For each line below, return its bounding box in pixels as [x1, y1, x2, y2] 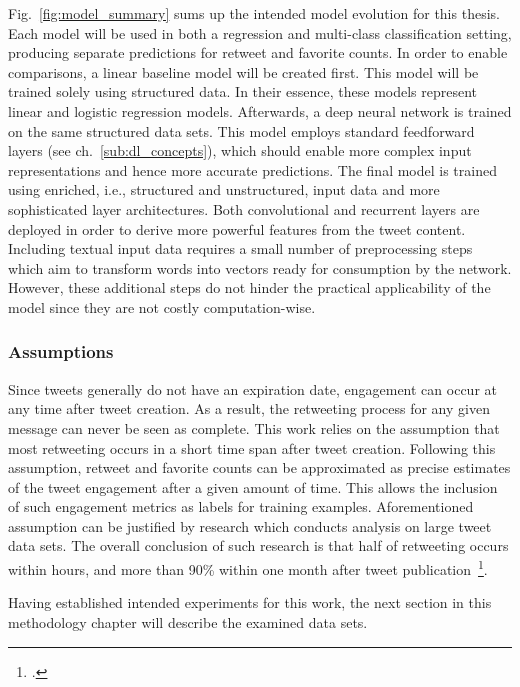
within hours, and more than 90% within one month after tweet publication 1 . [8, 556, 488, 579]
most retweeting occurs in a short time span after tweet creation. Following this [8, 437, 496, 458]
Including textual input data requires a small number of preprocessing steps [8, 238, 473, 259]
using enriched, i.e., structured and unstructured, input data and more [8, 179, 440, 200]
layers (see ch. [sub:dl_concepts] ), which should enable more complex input [8, 140, 472, 161]
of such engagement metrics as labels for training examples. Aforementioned [8, 496, 474, 517]
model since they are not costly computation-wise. [8, 296, 316, 317]
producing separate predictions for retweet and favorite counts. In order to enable [8, 42, 508, 63]
